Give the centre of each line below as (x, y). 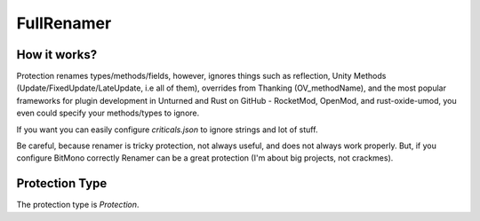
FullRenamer (64, 23)
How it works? (57, 55)
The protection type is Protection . (78, 205)
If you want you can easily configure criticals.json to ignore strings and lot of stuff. (167, 130)
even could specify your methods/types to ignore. (108, 113)
